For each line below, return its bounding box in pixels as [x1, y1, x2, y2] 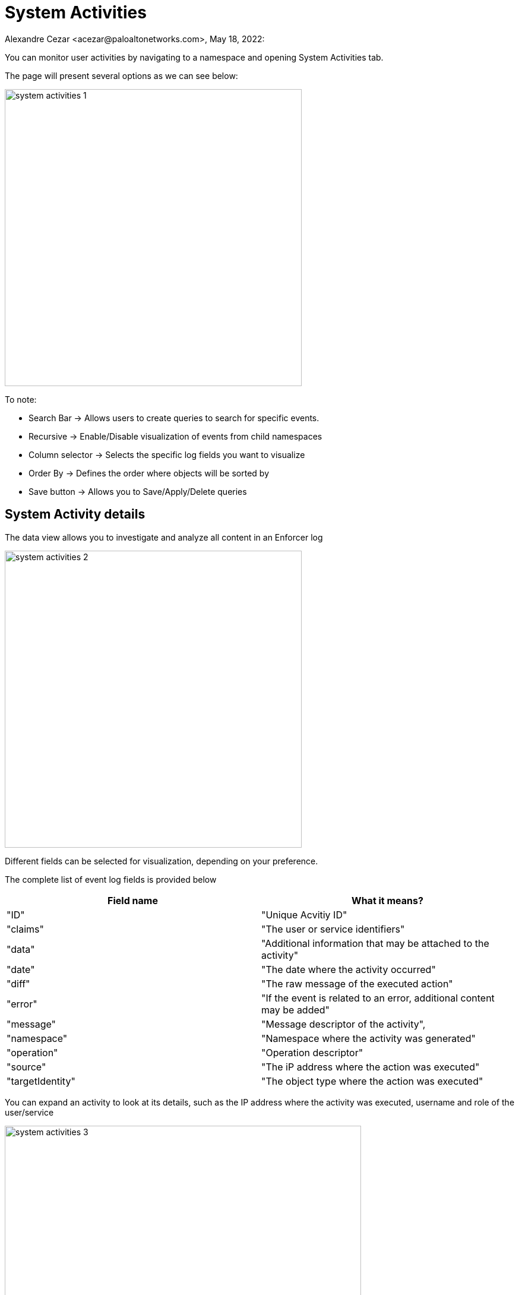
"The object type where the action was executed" [261, 1075, 483, 1087]
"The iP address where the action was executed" [261, 1060, 480, 1073]
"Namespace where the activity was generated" [261, 1032, 476, 1044]
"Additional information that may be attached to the [261, 937, 489, 949]
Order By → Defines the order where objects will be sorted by [29, 468, 269, 478]
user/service [5, 1107, 54, 1117]
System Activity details [5, 507, 145, 522]
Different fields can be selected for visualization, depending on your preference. [5, 855, 318, 866]
